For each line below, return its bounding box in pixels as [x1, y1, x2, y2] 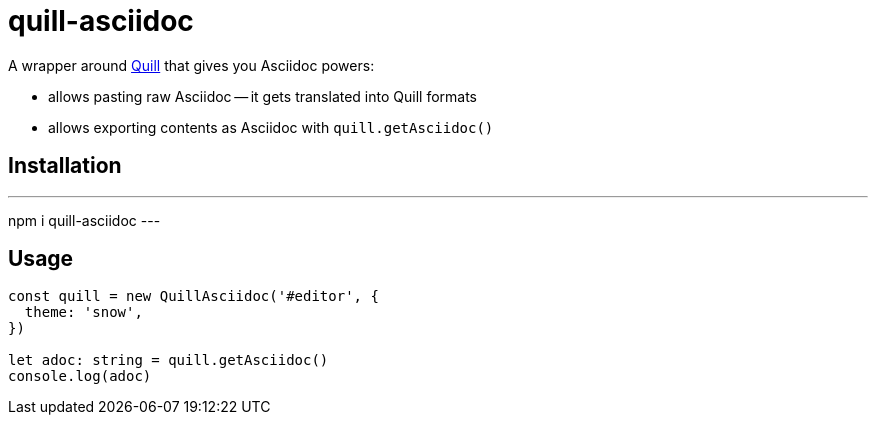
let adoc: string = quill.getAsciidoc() [8, 352, 329, 369]
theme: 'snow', [24, 304, 143, 321]
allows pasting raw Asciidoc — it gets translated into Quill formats [48, 87, 478, 105]
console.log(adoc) [8, 368, 152, 385]
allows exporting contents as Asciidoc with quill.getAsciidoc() [48, 118, 494, 136]
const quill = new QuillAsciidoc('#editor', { [8, 288, 379, 305]
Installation [8, 153, 122, 179]
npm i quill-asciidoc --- [8, 211, 161, 229]
